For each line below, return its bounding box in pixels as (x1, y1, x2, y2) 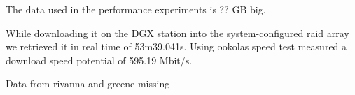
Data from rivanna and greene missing (6, 76, 170, 91)
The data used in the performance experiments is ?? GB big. (6, 2, 266, 16)
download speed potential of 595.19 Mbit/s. (6, 52, 193, 67)
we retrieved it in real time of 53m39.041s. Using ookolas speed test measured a (6, 39, 347, 54)
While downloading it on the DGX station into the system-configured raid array (6, 25, 349, 40)
